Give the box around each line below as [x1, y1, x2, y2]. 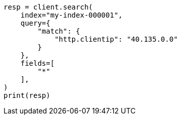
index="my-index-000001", [20, 11, 123, 19]
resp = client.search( [4, 3, 93, 11]
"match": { [37, 27, 80, 35]
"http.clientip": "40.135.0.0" [54, 35, 178, 43]
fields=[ [20, 59, 55, 67]
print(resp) [4, 91, 50, 99]
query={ [20, 19, 50, 27]
